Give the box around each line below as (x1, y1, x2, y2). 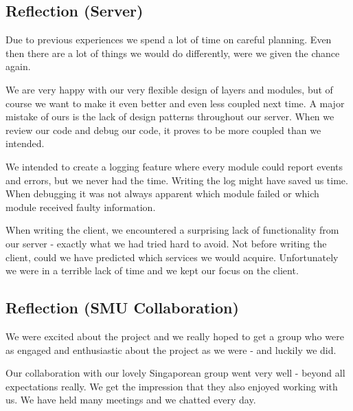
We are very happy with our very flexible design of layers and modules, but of (5, 82, 333, 96)
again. (5, 59, 31, 74)
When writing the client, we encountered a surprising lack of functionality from (5, 223, 339, 237)
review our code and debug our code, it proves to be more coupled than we (5, 122, 321, 137)
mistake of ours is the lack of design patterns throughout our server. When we (5, 109, 334, 124)
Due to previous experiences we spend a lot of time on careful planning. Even (5, 32, 332, 47)
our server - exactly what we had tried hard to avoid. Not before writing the (5, 236, 327, 250)
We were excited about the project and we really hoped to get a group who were (5, 329, 344, 343)
